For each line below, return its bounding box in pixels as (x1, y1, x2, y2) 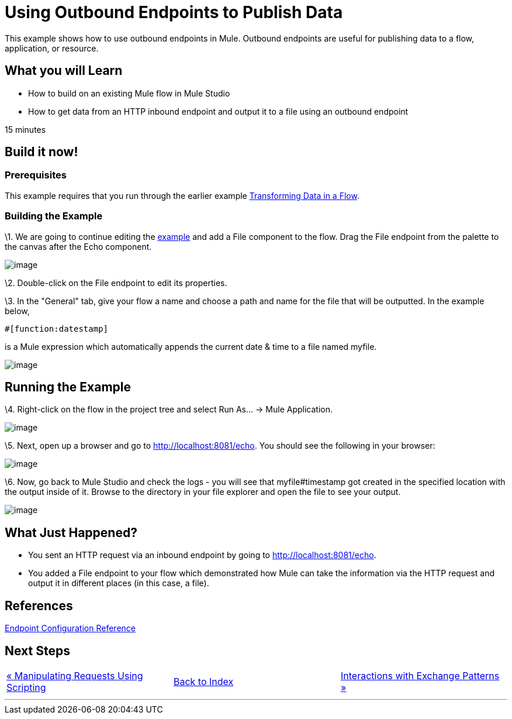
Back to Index (173, 675, 234, 687)
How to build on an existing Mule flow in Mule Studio (28, 88, 230, 98)
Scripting (6, 681, 46, 693)
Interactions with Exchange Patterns (340, 669, 500, 682)
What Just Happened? (5, 525, 137, 540)
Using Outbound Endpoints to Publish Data (5, 2, 343, 22)
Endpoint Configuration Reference (5, 623, 136, 634)
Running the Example (5, 379, 132, 394)
